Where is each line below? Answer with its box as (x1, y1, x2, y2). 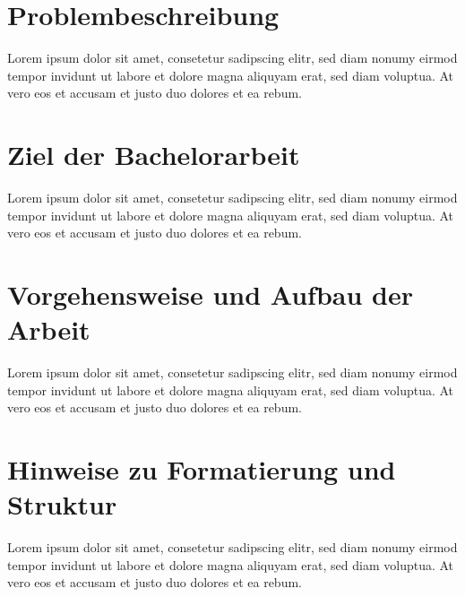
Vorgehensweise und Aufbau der (7, 276, 414, 312)
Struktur (7, 486, 117, 523)
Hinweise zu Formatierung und (7, 451, 396, 488)
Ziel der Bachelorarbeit (7, 136, 300, 173)
